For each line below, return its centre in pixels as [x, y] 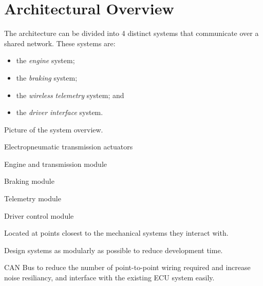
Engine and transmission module [55, 164]
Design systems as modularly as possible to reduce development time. [114, 250]
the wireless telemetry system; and [70, 95]
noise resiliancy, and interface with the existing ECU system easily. [109, 278]
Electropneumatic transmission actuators [69, 147]
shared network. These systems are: [60, 43]
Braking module [29, 181]
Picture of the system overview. [54, 129]
